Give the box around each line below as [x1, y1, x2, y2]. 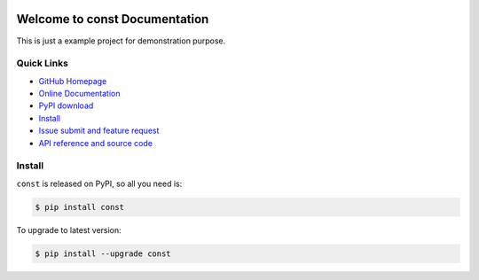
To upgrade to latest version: [16, 224, 122, 235]
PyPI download [38, 100, 94, 111]
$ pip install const [35, 202, 124, 212]
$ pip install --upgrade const [35, 248, 172, 259]
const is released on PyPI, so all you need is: [16, 178, 183, 189]
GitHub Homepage [38, 75, 107, 86]
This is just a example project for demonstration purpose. [16, 35, 226, 46]
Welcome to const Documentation [16, 12, 209, 27]
